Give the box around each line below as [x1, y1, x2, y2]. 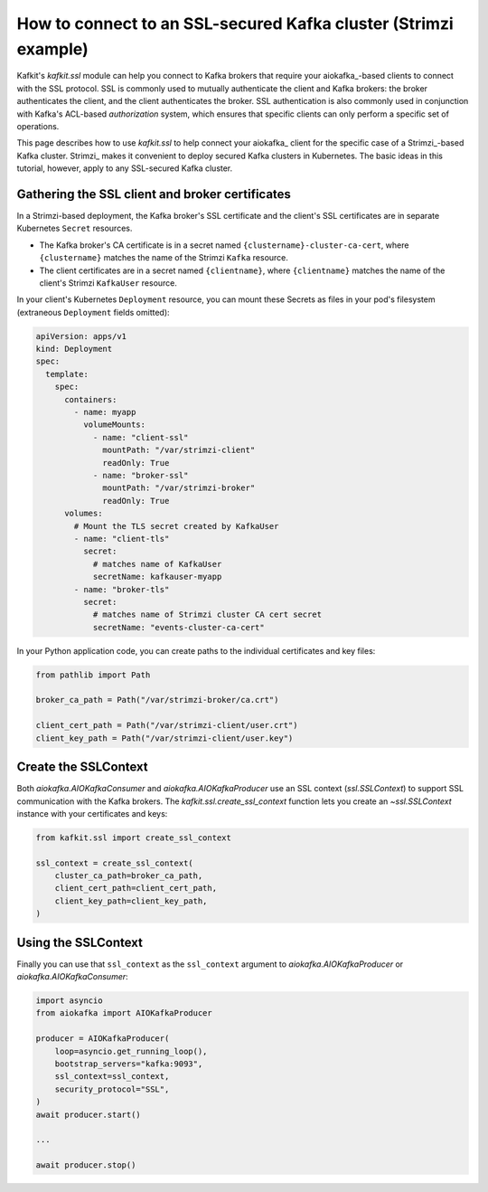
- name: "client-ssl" [92, 432, 189, 442]
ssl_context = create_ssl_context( [35, 857, 193, 868]
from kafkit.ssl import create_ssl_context [35, 832, 232, 843]
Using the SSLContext [16, 934, 144, 950]
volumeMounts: [82, 420, 146, 430]
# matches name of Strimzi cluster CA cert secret [92, 610, 323, 620]
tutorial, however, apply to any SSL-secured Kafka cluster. [16, 163, 233, 174]
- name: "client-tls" [73, 534, 170, 544]
